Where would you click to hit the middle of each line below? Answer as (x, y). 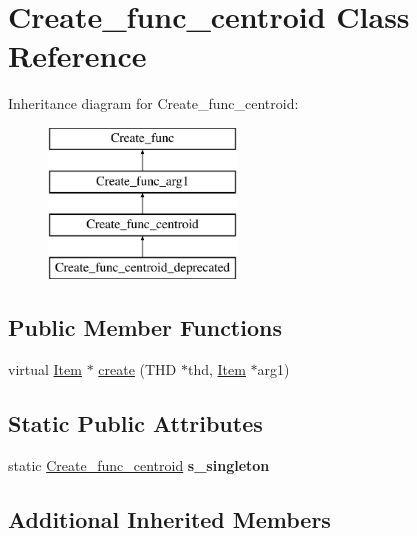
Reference (77, 55)
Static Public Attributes (135, 422)
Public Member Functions (145, 327)
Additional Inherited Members (169, 518)
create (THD (137, 368)
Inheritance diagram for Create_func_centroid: (153, 103)
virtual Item (45, 368)
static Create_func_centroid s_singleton (139, 464)
